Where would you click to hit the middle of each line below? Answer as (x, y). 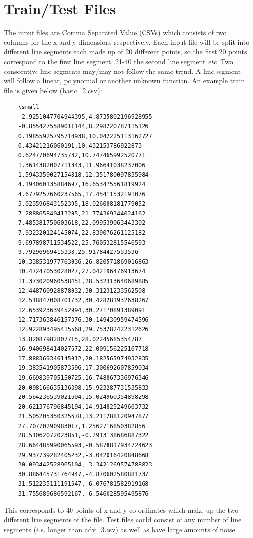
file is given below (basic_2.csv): (53, 90)
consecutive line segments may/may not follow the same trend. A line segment (122, 71)
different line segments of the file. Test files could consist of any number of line (123, 520)
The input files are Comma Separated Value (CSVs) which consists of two (115, 32)
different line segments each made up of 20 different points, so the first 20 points (126, 52)
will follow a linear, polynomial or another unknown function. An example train (125, 81)
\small (29, 107)
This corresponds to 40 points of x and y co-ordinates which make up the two (121, 510)
